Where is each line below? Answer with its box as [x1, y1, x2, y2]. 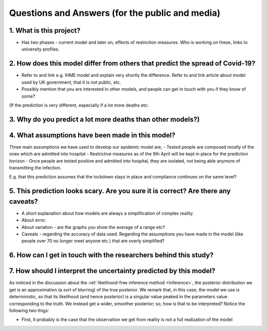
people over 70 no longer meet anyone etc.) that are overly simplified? [21, 238, 165, 244]
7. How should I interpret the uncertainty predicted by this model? [9, 267, 216, 275]
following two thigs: [9, 307, 49, 313]
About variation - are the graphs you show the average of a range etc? [21, 224, 165, 230]
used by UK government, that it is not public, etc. [21, 79, 121, 85]
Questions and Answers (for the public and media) [9, 7, 221, 18]
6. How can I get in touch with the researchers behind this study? [9, 251, 214, 260]
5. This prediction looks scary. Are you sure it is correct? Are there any [9, 187, 231, 195]
